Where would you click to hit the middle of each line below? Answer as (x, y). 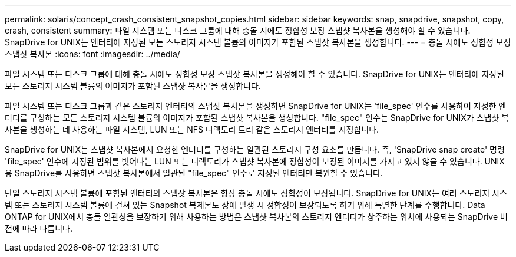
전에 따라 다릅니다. (39, 228)
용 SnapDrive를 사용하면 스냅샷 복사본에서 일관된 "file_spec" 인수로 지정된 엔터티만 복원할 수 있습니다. (194, 173)
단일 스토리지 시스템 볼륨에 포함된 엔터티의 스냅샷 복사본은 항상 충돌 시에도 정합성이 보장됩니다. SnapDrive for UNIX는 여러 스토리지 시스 (256, 193)
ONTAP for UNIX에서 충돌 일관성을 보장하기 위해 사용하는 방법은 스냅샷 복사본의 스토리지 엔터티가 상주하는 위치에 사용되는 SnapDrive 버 (256, 217)
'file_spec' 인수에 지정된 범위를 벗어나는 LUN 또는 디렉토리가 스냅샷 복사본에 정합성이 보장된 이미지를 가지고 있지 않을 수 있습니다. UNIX (255, 161)
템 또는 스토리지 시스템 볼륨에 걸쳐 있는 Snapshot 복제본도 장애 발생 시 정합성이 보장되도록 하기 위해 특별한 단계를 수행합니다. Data (245, 205)
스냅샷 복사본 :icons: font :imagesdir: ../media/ (92, 54)
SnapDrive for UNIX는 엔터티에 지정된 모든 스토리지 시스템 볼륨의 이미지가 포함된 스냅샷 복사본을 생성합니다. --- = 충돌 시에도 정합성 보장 (258, 42)
